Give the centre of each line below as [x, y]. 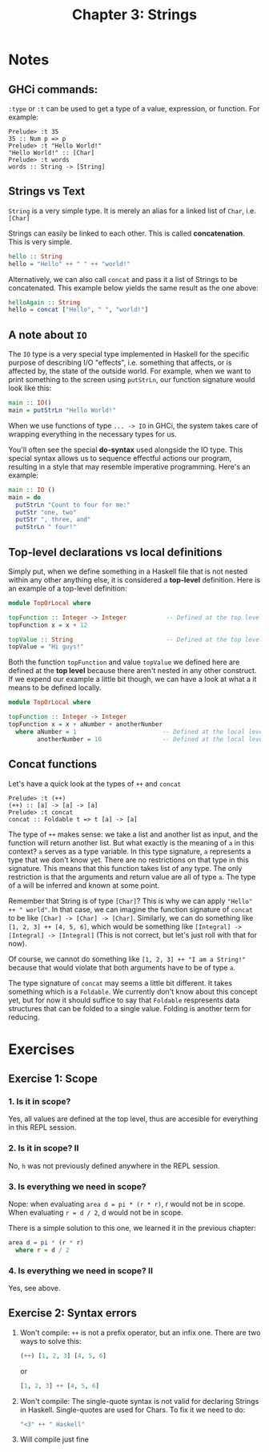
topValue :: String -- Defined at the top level [136, 639]
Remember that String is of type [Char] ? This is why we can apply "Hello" [130, 901]
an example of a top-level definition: [68, 588]
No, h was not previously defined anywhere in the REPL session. [114, 1166]
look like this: [30, 388]
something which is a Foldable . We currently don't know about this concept [133, 991]
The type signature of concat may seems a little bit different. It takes [120, 982]
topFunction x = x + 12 [48, 625]
